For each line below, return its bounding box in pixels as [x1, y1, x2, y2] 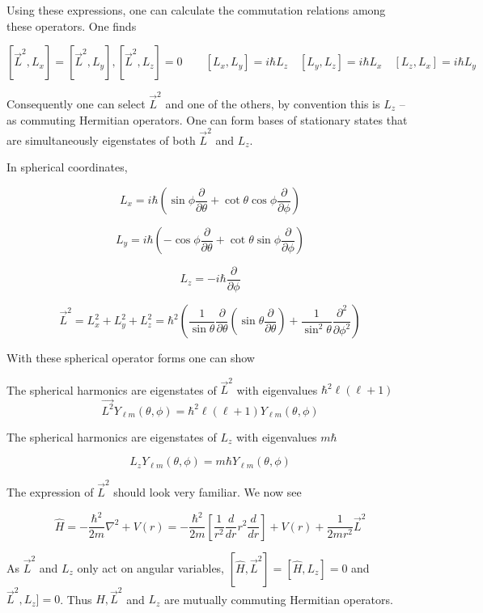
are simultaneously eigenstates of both [6, 131, 196, 148]
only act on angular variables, [77, 559, 225, 576]
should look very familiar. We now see [113, 484, 302, 500]
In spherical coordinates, [6, 159, 128, 175]
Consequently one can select [6, 95, 146, 112]
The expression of [6, 484, 94, 500]
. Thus [60, 590, 92, 607]
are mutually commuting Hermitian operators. [163, 590, 393, 607]
